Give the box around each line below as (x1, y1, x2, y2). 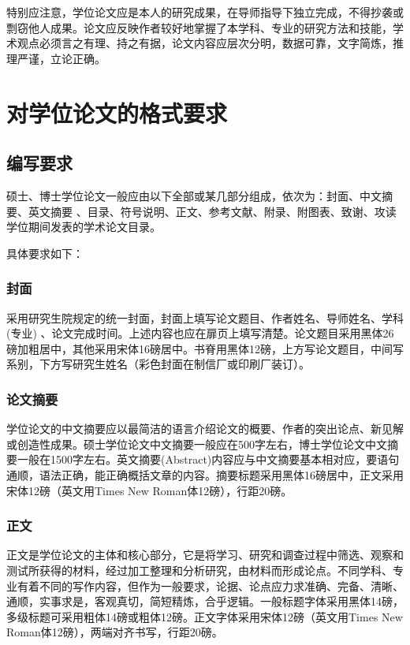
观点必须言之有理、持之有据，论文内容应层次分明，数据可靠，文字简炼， (17, 35, 393, 51)
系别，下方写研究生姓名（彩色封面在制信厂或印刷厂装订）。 (6, 356, 310, 372)
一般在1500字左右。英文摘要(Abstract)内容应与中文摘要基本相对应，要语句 (17, 451, 400, 468)
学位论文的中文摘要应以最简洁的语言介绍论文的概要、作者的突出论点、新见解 (6, 420, 404, 437)
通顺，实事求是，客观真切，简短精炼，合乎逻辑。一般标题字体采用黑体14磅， (6, 593, 404, 610)
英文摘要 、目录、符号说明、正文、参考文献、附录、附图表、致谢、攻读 (28, 203, 397, 219)
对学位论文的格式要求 (6, 96, 228, 129)
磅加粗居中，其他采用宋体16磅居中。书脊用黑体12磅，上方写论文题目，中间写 (6, 340, 404, 356)
